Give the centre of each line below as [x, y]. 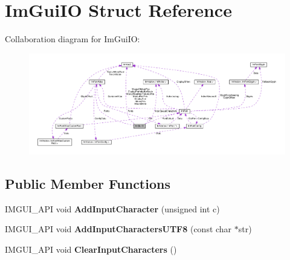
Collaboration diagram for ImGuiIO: [72, 39]
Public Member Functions [88, 183]
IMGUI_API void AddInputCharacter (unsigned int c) [112, 208]
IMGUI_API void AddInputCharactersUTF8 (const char [118, 229]
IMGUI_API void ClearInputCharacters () [91, 249]
